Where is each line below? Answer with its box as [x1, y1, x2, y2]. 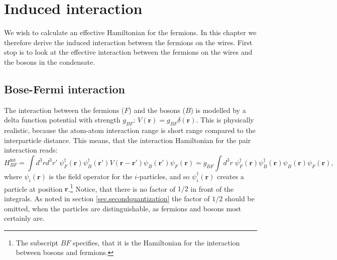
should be [224, 193, 255, 203]
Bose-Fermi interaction [4, 81, 125, 96]
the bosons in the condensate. [4, 56, 95, 67]
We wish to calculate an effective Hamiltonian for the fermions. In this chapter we [4, 27, 257, 38]
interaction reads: [4, 145, 58, 155]
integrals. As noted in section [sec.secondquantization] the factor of [4, 193, 210, 203]
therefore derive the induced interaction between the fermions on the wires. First [4, 37, 253, 47]
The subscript [16, 237, 58, 247]
